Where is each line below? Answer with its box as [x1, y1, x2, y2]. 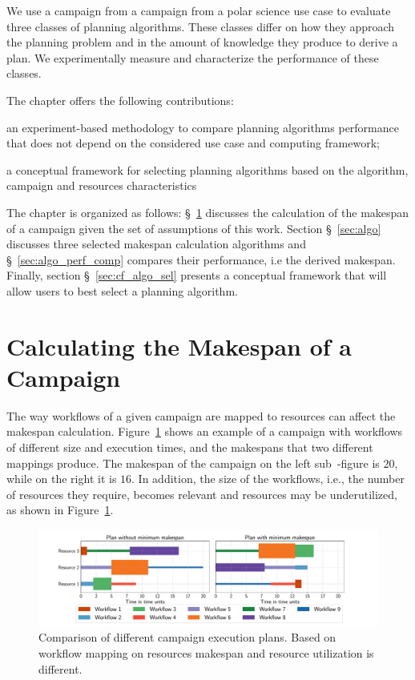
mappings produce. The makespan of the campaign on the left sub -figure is [6, 454, 380, 471]
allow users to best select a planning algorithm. [6, 282, 238, 299]
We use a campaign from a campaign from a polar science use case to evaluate [6, 2, 391, 18]
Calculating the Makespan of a [6, 329, 352, 362]
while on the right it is [6, 470, 117, 487]
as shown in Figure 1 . [6, 501, 114, 518]
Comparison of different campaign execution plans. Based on [38, 629, 336, 646]
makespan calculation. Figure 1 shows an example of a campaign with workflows [6, 423, 403, 440]
